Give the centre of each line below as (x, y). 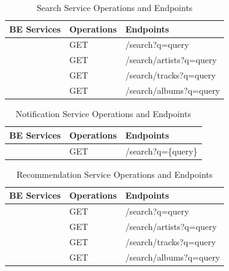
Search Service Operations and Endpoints (114, 7)
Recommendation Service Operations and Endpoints (114, 174)
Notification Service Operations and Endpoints (103, 114)
